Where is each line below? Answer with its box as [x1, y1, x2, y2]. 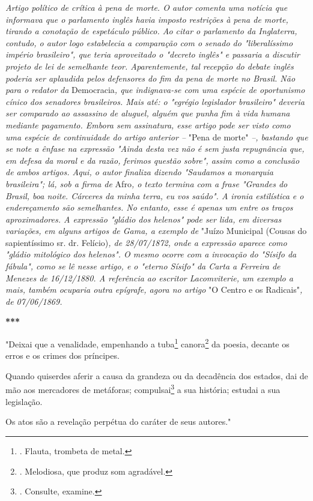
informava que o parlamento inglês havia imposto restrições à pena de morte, [5, 13, 288, 25]
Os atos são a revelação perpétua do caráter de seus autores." [5, 415, 231, 428]
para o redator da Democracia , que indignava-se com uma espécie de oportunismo [5, 83, 305, 96]
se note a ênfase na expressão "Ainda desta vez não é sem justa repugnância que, [5, 142, 305, 155]
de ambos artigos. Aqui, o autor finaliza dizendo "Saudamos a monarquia [5, 166, 273, 178]
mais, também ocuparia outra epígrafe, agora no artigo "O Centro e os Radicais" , [5, 283, 303, 296]
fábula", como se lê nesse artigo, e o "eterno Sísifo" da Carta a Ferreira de [5, 260, 281, 272]
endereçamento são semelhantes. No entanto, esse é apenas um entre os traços [5, 201, 293, 214]
